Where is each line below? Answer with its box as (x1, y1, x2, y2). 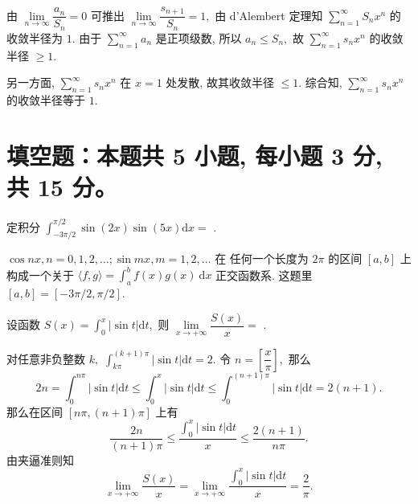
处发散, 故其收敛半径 (166, 74, 274, 91)
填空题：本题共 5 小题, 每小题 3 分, (6, 138, 383, 171)
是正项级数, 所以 (155, 29, 242, 46)
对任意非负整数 (6, 350, 85, 367)
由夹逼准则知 (6, 451, 74, 468)
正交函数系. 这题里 (215, 266, 313, 283)
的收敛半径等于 (6, 92, 85, 109)
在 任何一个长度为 (215, 250, 309, 267)
